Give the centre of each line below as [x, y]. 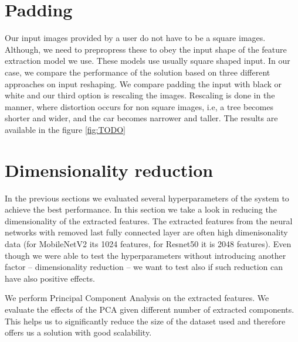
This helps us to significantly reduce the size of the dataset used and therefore [145, 321]
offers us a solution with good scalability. [78, 332]
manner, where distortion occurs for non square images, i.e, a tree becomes [139, 106]
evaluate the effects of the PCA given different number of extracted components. [150, 309]
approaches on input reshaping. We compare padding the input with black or [143, 83]
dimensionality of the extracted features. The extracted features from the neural [149, 220]
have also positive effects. [50, 278]
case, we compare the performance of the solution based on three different [138, 72]
